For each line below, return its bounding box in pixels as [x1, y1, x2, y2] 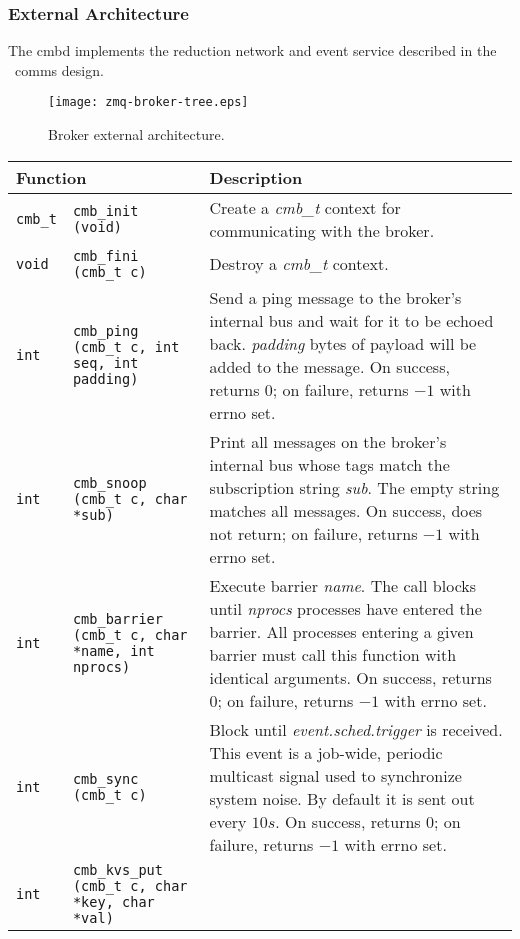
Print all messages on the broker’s [209, 429, 447, 453]
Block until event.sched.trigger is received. [209, 717, 503, 741]
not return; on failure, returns [209, 521, 418, 545]
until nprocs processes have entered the [209, 596, 482, 620]
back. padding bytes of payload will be [209, 331, 477, 355]
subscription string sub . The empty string [209, 475, 500, 499]
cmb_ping [72, 322, 139, 339]
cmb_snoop [72, 474, 147, 491]
